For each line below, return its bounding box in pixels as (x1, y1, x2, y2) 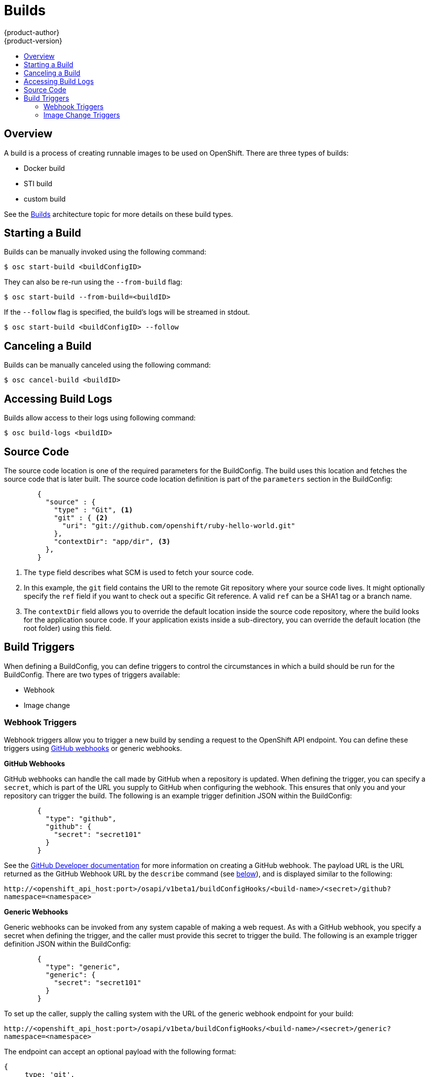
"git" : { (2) (54, 513, 108, 522)
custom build (24, 194, 66, 203)
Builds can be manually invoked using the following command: (4, 248, 206, 256)
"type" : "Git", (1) (54, 505, 133, 514)
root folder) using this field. (24, 623, 112, 632)
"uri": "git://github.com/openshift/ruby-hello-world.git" (62, 521, 296, 530)
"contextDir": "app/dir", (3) (54, 537, 171, 545)
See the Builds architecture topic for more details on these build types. (4, 209, 233, 218)
